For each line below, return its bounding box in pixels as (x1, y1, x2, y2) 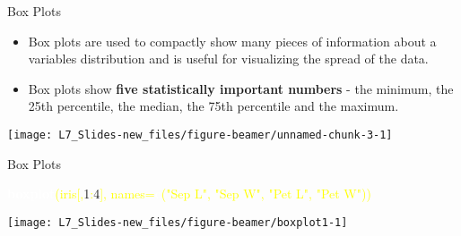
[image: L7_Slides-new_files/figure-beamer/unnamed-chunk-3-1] (7, 128, 393, 141)
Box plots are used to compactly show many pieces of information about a (28, 31, 437, 50)
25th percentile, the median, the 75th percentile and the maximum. (28, 97, 399, 115)
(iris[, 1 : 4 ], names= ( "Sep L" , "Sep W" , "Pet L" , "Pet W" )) (55, 184, 371, 203)
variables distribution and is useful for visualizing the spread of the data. (28, 49, 429, 68)
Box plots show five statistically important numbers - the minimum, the (28, 79, 454, 97)
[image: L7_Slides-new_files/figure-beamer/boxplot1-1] (7, 215, 348, 229)
